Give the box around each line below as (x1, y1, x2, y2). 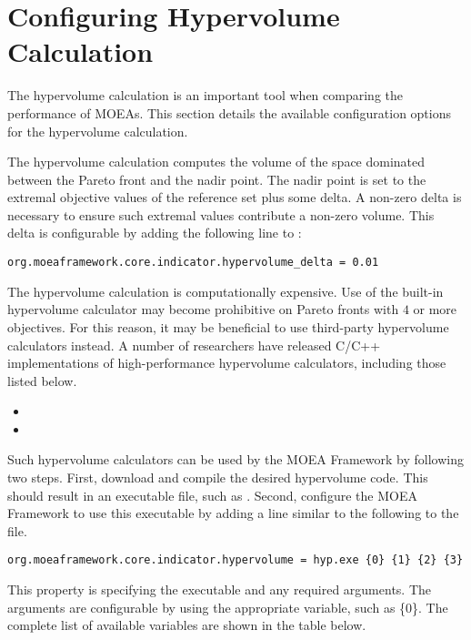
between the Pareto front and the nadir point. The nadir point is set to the (7, 169, 426, 188)
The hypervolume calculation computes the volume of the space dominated (7, 152, 426, 171)
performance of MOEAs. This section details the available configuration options (7, 103, 451, 122)
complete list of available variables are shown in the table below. (7, 615, 366, 635)
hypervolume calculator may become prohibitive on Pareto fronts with (7, 300, 399, 319)
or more (413, 300, 457, 319)
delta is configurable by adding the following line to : (7, 223, 302, 242)
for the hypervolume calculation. (7, 121, 188, 140)
